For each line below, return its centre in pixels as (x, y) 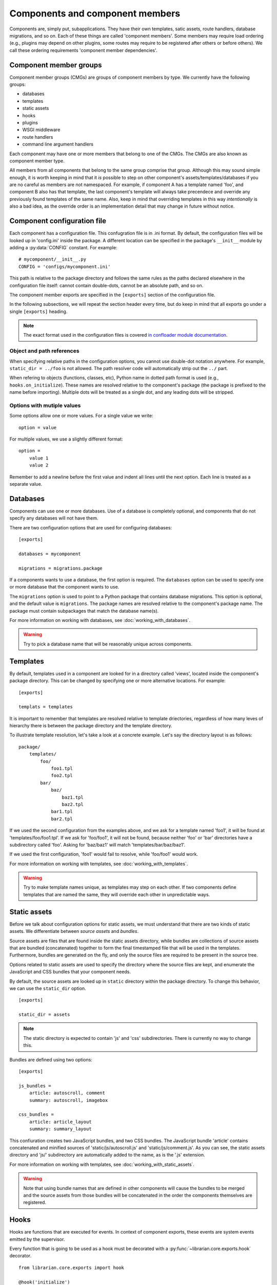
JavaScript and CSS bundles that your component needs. (70, 972)
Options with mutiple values (45, 405)
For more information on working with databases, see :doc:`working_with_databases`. (100, 620)
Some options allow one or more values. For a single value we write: (81, 416)
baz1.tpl (73, 797)
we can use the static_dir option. (48, 988)
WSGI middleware (41, 130)
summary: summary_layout (60, 1129)
